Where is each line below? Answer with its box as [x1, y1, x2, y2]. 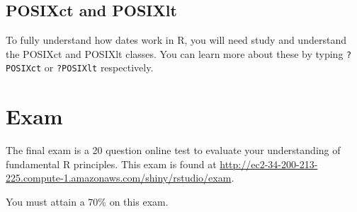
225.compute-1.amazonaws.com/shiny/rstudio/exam [6, 170, 232, 185]
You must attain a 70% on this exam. [6, 194, 169, 209]
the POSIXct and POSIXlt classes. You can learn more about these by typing [6, 46, 344, 61]
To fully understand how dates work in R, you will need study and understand [6, 33, 346, 47]
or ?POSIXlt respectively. [44, 60, 154, 75]
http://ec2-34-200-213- [220, 156, 318, 171]
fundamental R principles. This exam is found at [6, 156, 217, 171]
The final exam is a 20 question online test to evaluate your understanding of [6, 143, 341, 158]
